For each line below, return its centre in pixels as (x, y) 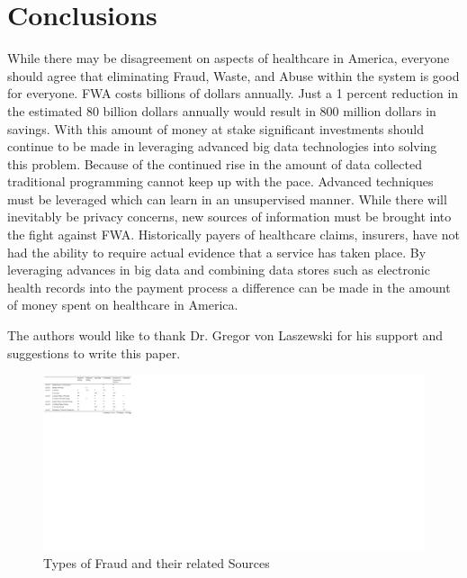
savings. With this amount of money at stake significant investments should (216, 128)
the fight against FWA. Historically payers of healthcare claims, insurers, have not (233, 235)
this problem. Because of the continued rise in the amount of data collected (215, 163)
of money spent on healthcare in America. (123, 305)
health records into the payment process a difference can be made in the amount (229, 287)
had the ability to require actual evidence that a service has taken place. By (217, 252)
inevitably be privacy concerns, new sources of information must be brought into (229, 217)
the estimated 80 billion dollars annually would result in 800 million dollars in (222, 110)
